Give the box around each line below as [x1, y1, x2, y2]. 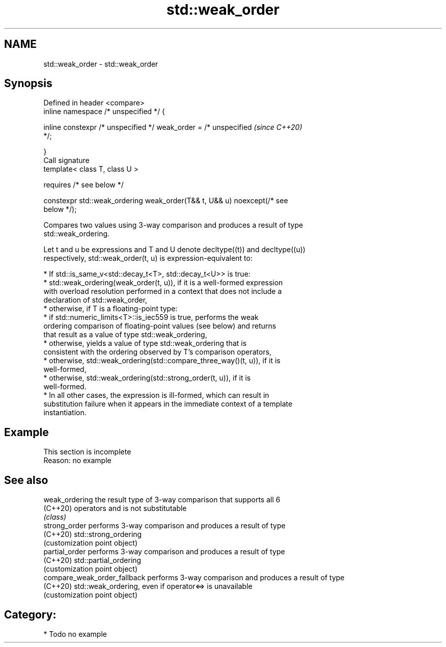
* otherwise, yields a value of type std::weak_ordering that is [43, 339, 247, 348]
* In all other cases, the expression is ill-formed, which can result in [43, 391, 269, 400]
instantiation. [43, 408, 87, 417]
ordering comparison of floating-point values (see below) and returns [43, 321, 276, 331]
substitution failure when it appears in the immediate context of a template [43, 399, 293, 409]
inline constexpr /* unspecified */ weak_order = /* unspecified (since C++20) [43, 123, 302, 132]
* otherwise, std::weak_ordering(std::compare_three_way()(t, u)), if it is [43, 356, 281, 365]
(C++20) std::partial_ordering [43, 556, 142, 565]
